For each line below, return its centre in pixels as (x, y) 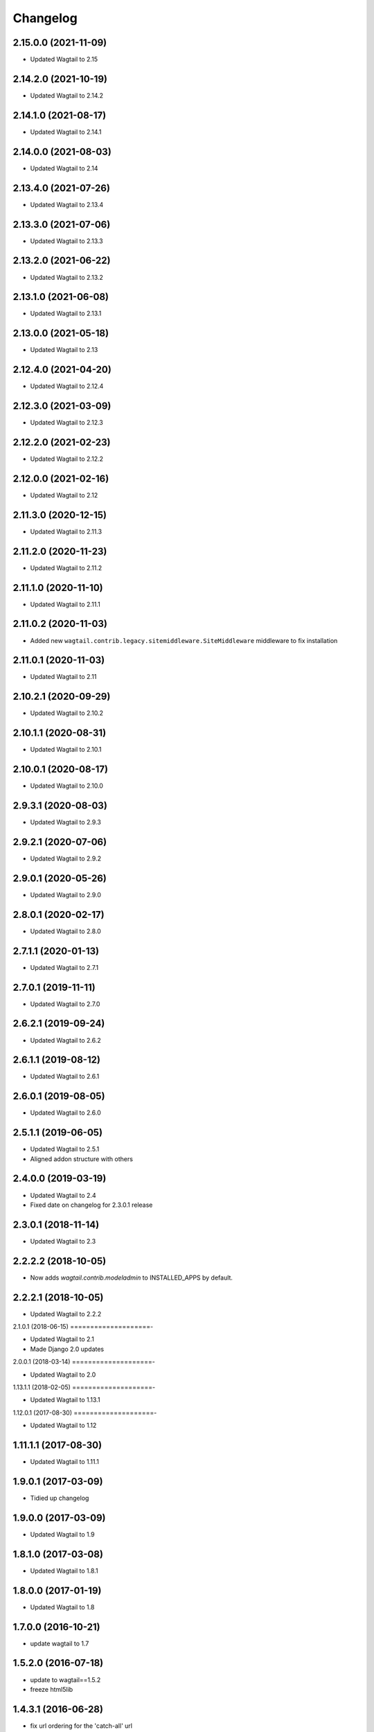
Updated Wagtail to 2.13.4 (67, 204)
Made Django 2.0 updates (67, 1349)
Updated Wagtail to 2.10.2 (67, 713)
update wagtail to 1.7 (60, 1643)
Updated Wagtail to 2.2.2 (66, 1314)
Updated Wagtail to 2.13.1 (66, 313)
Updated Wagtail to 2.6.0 (66, 1113)
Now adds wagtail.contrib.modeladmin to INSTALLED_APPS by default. (132, 1278)
